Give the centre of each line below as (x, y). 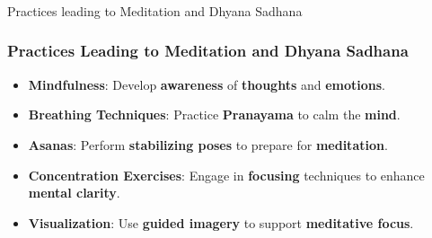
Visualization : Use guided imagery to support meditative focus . (221, 222)
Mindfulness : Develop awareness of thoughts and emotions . (207, 84)
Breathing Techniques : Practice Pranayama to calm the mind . (214, 115)
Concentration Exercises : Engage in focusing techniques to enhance (226, 175)
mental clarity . (74, 193)
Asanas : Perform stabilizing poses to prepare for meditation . (208, 144)
